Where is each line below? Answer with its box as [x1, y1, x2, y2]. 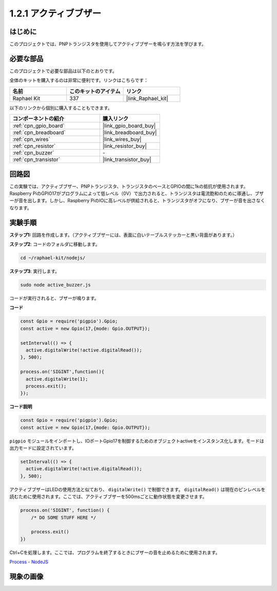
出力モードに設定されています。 [9, 445, 77, 451]
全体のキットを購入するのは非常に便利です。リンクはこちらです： [9, 77, 149, 83]
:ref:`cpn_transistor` [12, 156, 61, 163]
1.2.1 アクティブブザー [9, 8, 102, 19]
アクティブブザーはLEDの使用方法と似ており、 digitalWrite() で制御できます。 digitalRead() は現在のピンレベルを [9, 486, 266, 492]
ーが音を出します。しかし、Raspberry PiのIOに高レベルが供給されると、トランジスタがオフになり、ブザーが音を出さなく [9, 198, 265, 204]
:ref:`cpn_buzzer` [12, 149, 54, 156]
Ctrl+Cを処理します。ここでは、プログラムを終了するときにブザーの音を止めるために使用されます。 [9, 549, 220, 556]
